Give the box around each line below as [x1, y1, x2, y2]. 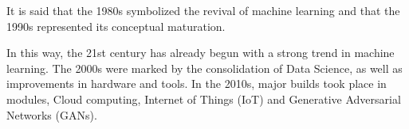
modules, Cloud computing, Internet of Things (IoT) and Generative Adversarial [6, 90, 401, 107]
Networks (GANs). [6, 106, 97, 123]
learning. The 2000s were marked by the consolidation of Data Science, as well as [6, 59, 403, 76]
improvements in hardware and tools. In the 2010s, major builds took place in [6, 75, 387, 92]
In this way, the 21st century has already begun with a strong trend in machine [6, 44, 395, 61]
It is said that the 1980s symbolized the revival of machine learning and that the [6, 2, 400, 18]
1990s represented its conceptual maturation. [6, 17, 226, 34]
